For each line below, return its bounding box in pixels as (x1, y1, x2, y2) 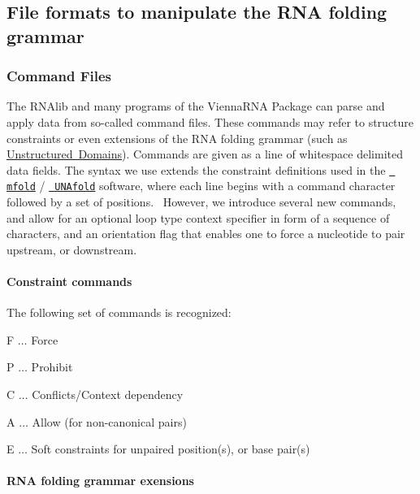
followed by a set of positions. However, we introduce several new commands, (6, 193, 396, 210)
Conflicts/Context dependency (32, 386, 184, 403)
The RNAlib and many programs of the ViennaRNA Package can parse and (6, 97, 385, 115)
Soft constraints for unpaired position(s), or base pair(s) (31, 440, 310, 457)
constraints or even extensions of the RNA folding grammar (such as (6, 129, 348, 146)
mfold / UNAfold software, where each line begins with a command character (6, 177, 396, 194)
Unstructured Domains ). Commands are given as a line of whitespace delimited (6, 145, 403, 162)
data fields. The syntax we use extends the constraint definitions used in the (6, 161, 386, 178)
